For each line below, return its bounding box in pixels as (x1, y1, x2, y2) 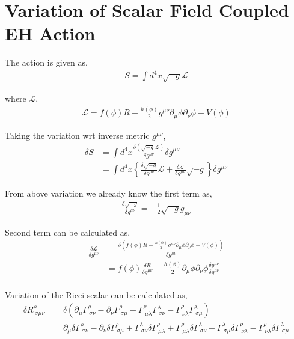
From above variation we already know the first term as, (5, 187, 212, 200)
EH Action (5, 21, 96, 46)
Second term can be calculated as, (5, 225, 130, 238)
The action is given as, (5, 56, 88, 69)
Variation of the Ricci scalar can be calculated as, (5, 288, 188, 301)
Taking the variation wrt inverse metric (5, 129, 150, 141)
